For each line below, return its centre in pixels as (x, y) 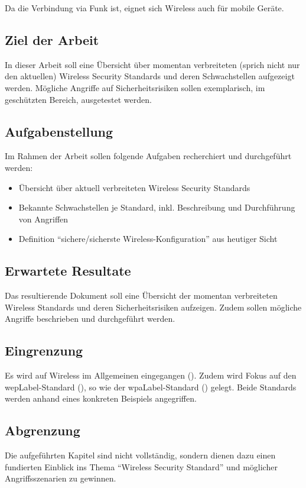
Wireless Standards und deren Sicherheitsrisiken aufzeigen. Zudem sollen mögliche (153, 307)
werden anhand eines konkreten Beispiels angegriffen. (101, 398)
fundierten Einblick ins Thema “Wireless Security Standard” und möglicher (141, 466)
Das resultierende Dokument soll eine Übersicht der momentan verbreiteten (141, 295)
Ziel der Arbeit (52, 39)
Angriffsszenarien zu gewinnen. (61, 478)
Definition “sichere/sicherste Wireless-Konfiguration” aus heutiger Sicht (148, 239)
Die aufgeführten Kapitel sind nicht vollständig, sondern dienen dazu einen (140, 455)
